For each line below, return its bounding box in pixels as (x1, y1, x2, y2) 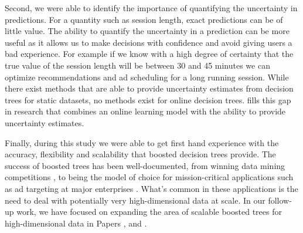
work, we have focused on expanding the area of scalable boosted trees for (16, 205, 282, 218)
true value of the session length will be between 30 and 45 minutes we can (5, 59, 270, 71)
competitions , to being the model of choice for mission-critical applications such (5, 171, 294, 183)
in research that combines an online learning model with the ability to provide (5, 105, 286, 117)
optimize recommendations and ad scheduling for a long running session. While (5, 70, 289, 83)
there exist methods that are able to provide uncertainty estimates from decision (5, 82, 294, 94)
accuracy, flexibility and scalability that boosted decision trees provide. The (5, 148, 276, 160)
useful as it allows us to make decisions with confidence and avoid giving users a (5, 36, 292, 48)
